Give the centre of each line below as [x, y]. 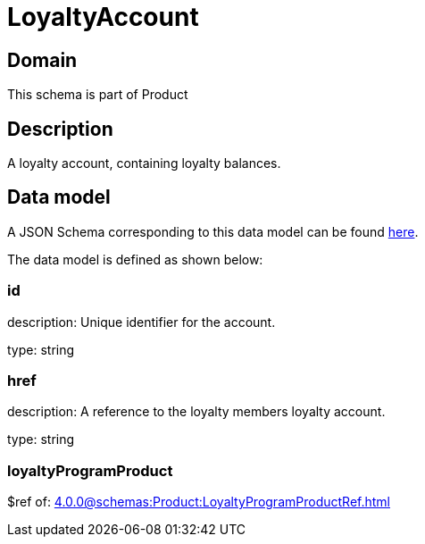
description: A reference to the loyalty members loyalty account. [196, 412]
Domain [42, 60]
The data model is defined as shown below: [135, 259]
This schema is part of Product [98, 95]
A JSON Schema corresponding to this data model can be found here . [213, 231]
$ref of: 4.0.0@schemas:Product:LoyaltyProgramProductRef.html [199, 502]
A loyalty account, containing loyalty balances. [144, 163]
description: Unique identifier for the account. [142, 322]
